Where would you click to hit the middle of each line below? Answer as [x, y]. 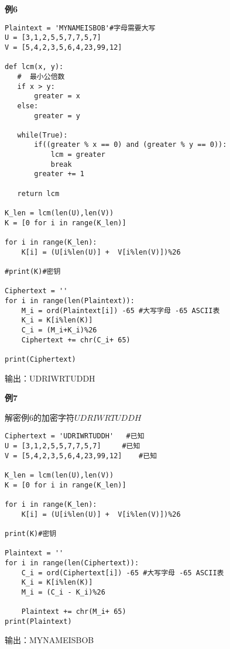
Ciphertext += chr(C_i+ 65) [76, 340]
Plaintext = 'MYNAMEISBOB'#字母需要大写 [80, 28]
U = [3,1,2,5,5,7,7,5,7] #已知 [73, 446]
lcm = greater [78, 155]
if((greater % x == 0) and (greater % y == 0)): [131, 145]
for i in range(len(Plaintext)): [70, 301]
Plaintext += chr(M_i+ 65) [74, 612]
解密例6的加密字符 [40, 417]
